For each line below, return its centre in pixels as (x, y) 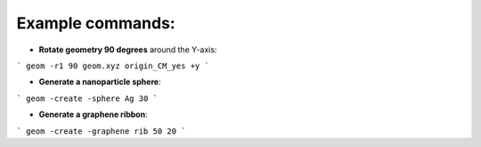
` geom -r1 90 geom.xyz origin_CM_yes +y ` (113, 66)
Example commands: (96, 23)
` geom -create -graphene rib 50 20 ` (101, 131)
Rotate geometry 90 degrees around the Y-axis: (128, 50)
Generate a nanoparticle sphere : (100, 82)
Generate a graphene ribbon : (93, 114)
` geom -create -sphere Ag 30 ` (87, 98)
